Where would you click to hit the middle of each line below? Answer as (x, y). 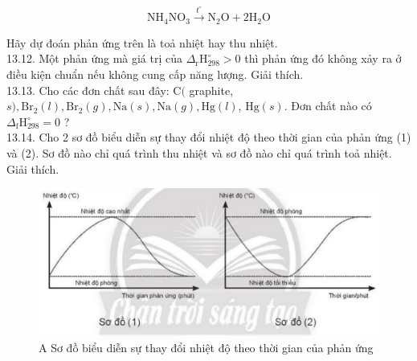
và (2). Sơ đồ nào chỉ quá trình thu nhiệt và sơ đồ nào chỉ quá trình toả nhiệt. (199, 152)
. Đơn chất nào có (328, 106)
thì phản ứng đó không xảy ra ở (323, 58)
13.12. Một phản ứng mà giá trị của (95, 58)
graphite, (211, 90)
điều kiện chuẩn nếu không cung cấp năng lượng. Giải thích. (155, 74)
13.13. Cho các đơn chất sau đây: (88, 90)
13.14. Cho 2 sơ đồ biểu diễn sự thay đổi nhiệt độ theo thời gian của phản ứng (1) (209, 137)
